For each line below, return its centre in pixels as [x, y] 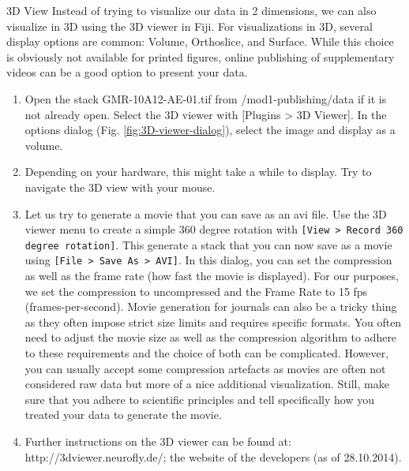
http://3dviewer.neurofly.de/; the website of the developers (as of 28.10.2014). [213, 456]
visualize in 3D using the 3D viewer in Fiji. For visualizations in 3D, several [189, 26]
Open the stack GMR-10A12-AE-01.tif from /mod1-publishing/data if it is [206, 98]
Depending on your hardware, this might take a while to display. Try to [198, 172]
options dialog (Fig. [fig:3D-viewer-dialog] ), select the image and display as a [210, 130]
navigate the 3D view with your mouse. [120, 187]
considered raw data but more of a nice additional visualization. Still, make [207, 384]
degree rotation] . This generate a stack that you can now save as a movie [208, 244]
